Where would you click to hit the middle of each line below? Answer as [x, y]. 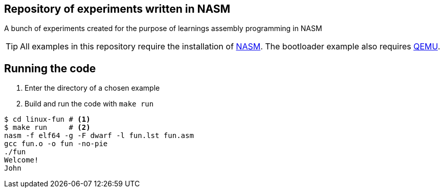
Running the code [50, 68]
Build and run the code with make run [89, 104]
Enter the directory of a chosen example [92, 88]
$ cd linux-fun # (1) [47, 119]
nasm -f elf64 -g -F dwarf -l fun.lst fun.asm [99, 136]
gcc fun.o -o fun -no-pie [56, 144]
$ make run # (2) [47, 128]
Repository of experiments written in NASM [117, 9]
